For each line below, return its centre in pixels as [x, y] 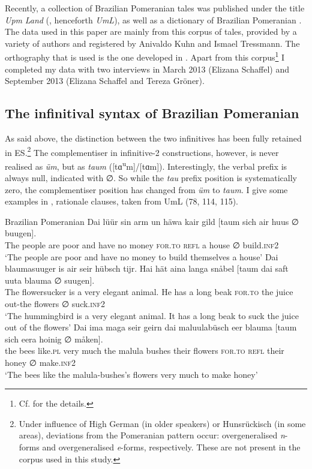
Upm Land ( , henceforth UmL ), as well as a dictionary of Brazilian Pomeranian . [153, 19]
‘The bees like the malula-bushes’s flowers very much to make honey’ [131, 374]
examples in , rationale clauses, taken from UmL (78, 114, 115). [121, 201]
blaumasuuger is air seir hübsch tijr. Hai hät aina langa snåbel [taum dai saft [147, 268]
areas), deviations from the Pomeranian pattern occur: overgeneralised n [152, 435]
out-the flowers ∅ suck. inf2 [55, 304]
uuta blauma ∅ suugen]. [50, 280]
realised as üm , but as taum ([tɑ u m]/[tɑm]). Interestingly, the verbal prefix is [146, 165]
